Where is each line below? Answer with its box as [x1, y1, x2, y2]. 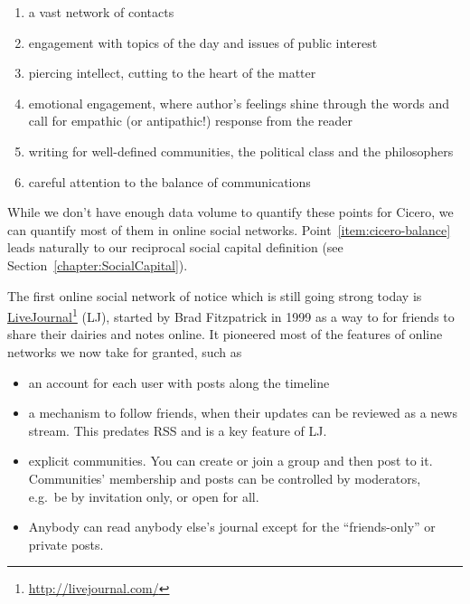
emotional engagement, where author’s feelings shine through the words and [28, 93, 449, 112]
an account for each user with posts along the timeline [28, 373, 330, 392]
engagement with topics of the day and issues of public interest [28, 33, 378, 52]
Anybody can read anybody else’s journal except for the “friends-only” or [28, 517, 436, 536]
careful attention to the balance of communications [28, 172, 311, 191]
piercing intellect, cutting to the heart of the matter [28, 63, 316, 82]
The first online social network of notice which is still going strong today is [7, 286, 422, 305]
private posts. [28, 534, 104, 553]
